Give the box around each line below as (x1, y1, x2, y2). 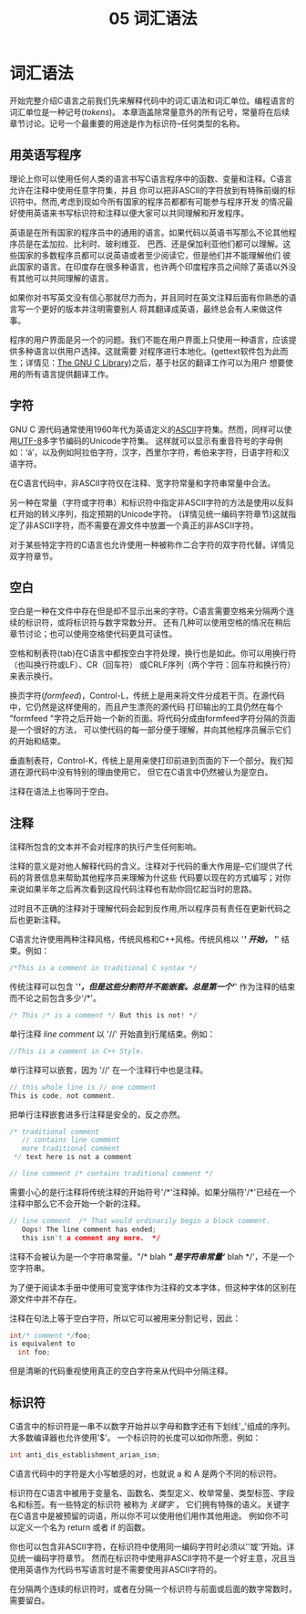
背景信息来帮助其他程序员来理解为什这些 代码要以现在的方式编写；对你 (25, 872, 291, 883)
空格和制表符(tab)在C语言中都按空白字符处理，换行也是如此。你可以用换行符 (9, 648, 297, 659)
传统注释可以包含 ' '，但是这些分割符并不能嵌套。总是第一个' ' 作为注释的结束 (9, 981, 296, 992)
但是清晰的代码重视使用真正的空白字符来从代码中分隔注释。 (9, 1366, 233, 1377)
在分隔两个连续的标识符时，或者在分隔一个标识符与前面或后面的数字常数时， (9, 1583, 297, 1594)
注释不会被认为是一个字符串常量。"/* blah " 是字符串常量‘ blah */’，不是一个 (9, 1250, 295, 1261)
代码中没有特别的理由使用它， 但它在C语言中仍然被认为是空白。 (33, 766, 273, 777)
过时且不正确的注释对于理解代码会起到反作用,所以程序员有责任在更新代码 (9, 903, 284, 914)
